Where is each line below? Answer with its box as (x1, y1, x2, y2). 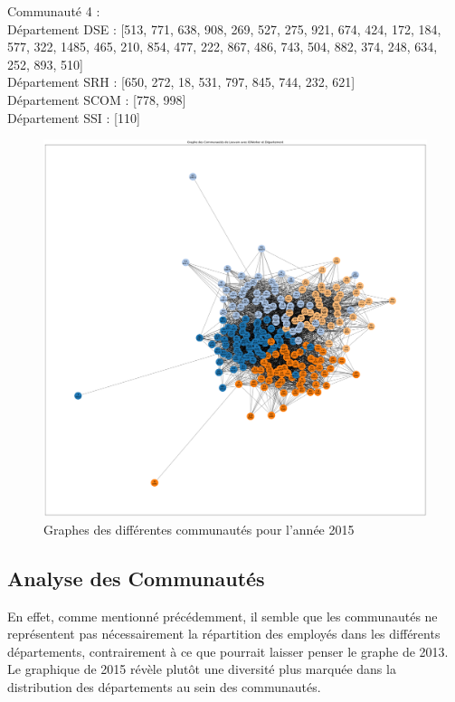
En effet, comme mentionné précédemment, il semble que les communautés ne (7, 606, 438, 625)
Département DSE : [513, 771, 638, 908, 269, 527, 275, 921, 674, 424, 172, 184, (7, 19, 441, 38)
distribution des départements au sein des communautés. (7, 677, 321, 696)
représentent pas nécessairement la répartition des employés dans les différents (7, 624, 441, 643)
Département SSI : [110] (7, 108, 140, 127)
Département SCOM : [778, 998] (7, 90, 186, 109)
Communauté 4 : (7, 2, 100, 20)
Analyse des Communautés (7, 564, 265, 592)
